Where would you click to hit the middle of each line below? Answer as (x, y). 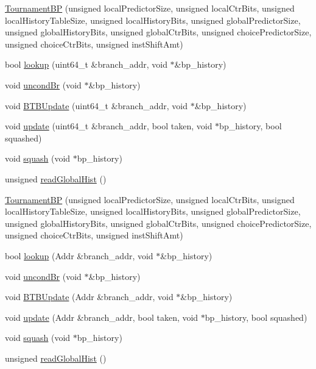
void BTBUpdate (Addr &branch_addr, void (89, 297)
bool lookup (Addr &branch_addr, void (79, 255)
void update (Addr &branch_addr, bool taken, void (102, 317)
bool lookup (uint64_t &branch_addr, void (86, 64)
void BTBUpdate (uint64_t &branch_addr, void (96, 105)
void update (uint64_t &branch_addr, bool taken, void (109, 126)
